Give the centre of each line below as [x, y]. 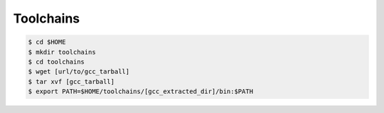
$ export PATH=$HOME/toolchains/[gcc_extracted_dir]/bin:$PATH [141, 91]
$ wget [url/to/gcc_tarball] [79, 72]
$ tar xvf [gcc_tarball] [71, 82]
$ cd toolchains [57, 61]
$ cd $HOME [47, 42]
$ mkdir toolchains [62, 52]
